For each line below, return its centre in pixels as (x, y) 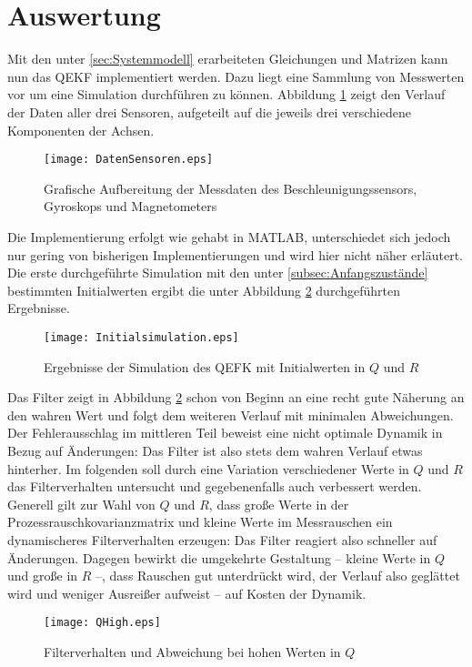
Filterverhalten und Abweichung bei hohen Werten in (192, 651)
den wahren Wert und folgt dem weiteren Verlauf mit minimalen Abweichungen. (231, 414)
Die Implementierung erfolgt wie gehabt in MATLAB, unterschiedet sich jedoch (229, 236)
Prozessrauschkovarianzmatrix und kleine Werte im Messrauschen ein (200, 522)
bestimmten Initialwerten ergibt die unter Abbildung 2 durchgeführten (204, 290)
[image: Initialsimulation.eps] (141, 337)
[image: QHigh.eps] (102, 623)
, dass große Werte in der (279, 504)
